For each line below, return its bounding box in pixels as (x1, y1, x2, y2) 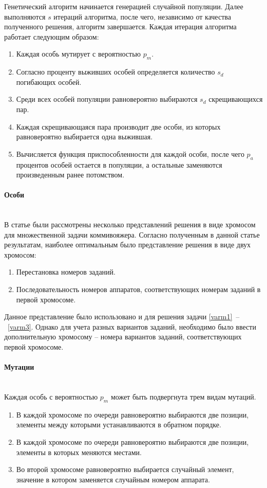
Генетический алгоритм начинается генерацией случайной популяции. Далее (4, 1, 243, 11)
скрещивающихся (208, 94, 263, 104)
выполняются (4, 11, 46, 22)
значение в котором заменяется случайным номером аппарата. (16, 474, 210, 484)
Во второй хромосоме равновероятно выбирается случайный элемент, (16, 464, 234, 475)
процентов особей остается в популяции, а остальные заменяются (16, 159, 222, 170)
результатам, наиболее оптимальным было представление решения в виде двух (4, 239, 251, 250)
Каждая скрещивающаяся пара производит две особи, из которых (16, 121, 221, 132)
